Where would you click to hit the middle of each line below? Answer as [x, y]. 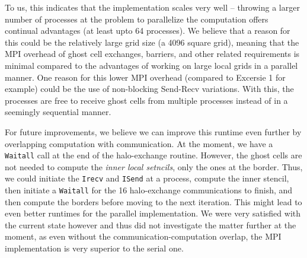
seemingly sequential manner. [58, 112]
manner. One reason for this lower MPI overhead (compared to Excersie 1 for [145, 77]
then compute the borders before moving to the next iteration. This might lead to [153, 201]
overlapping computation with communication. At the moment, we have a [139, 143]
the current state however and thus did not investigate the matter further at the [151, 224]
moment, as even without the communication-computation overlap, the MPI [143, 236]
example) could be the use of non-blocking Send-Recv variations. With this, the [149, 89]
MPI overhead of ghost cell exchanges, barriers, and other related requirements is [152, 54]
